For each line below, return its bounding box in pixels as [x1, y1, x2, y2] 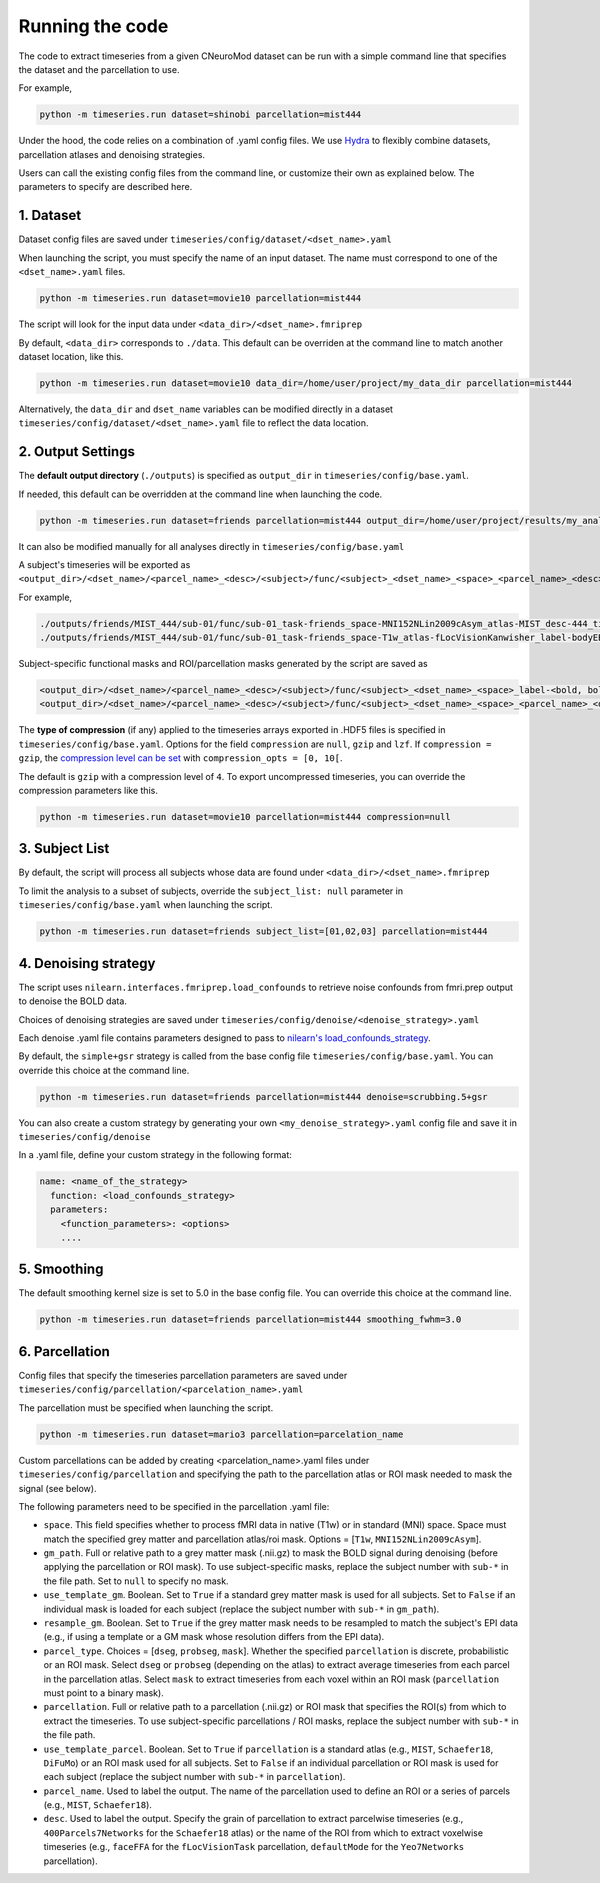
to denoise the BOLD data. [18, 995, 127, 1007]
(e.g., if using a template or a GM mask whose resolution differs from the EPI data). [43, 1631, 385, 1643]
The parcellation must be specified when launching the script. [18, 1401, 274, 1414]
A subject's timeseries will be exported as [18, 558, 191, 570]
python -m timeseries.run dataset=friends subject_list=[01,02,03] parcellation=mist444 [39, 926, 489, 937]
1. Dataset [18, 207, 82, 224]
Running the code [18, 15, 169, 37]
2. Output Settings [18, 443, 135, 460]
